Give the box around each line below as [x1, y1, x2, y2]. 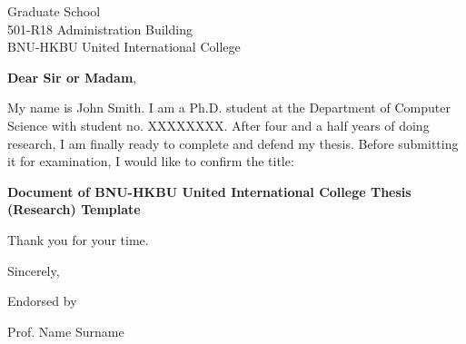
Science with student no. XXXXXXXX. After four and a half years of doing [7, 115, 430, 134]
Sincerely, [7, 260, 60, 280]
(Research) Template [7, 200, 141, 219]
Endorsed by [7, 291, 77, 310]
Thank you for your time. [7, 230, 149, 249]
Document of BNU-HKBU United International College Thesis [7, 182, 411, 201]
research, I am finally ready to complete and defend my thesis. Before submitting [7, 133, 459, 152]
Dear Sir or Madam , [7, 67, 137, 86]
